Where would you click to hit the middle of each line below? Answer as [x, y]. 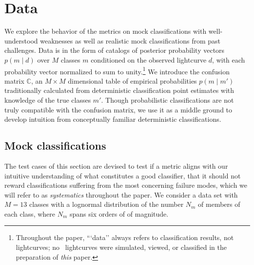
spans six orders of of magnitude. [119, 213]
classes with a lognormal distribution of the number [106, 204]
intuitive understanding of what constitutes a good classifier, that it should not [123, 175]
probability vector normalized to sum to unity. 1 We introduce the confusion [117, 70]
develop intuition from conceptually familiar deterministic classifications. [113, 119]
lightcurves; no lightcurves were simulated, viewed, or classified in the [121, 247]
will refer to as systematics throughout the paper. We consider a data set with [121, 194]
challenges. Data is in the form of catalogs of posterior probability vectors [115, 50]
